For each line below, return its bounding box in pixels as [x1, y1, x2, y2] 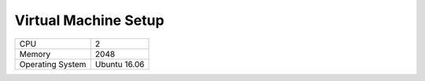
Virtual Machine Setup [14, 12, 164, 29]
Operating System [19, 58, 87, 69]
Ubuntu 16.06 [94, 58, 145, 69]
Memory [19, 48, 51, 59]
